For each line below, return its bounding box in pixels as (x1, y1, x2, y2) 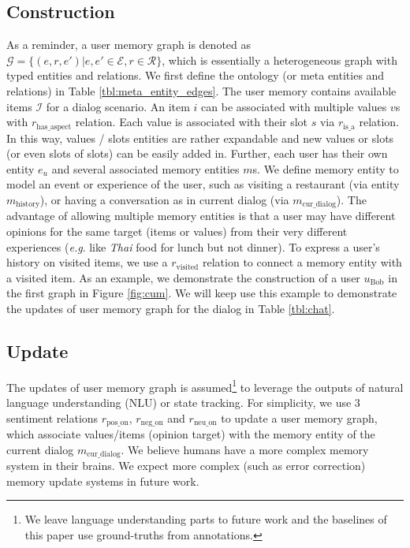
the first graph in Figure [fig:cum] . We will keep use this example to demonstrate (6, 285, 397, 301)
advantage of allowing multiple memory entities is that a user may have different (6, 207, 396, 224)
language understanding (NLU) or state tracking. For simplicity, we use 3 (6, 394, 360, 411)
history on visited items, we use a (6, 254, 168, 270)
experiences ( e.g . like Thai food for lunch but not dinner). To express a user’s (6, 238, 380, 255)
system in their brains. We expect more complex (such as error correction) (6, 457, 366, 474)
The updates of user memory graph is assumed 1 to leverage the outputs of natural (6, 376, 404, 395)
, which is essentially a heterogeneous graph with (162, 51, 397, 68)
